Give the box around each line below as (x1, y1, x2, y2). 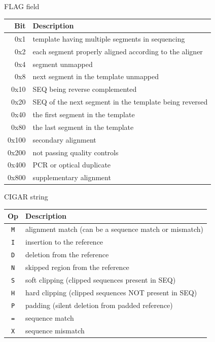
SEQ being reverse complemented (32, 84, 137, 94)
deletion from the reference (25, 249, 109, 260)
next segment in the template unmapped (32, 71, 159, 82)
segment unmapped (32, 58, 93, 69)
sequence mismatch (25, 325, 85, 335)
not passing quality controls (32, 147, 119, 157)
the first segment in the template (32, 109, 135, 119)
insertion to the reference (25, 236, 103, 247)
